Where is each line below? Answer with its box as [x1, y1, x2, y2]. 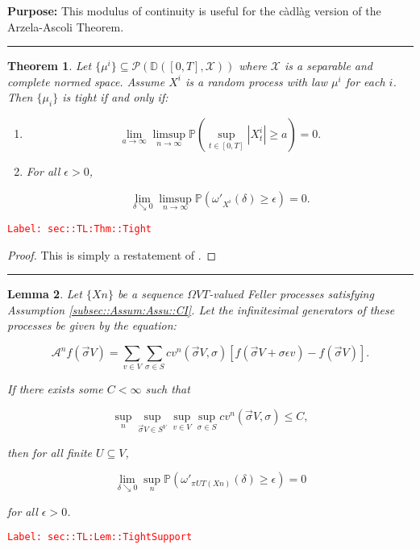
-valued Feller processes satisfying [209, 285, 374, 302]
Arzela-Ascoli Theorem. [7, 18, 124, 35]
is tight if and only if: [62, 89, 168, 106]
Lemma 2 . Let [7, 285, 82, 302]
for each [345, 73, 385, 89]
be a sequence [117, 285, 184, 302]
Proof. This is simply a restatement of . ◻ [7, 246, 217, 263]
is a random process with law [185, 73, 328, 89]
